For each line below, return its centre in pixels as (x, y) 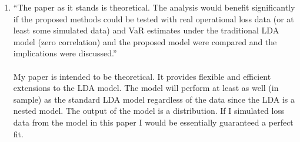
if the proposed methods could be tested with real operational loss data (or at (154, 18)
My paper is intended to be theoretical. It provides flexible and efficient (142, 76)
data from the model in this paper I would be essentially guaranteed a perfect (153, 122)
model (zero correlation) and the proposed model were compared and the (145, 41)
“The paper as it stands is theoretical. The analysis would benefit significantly (154, 7)
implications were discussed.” (65, 53)
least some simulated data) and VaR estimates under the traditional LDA (146, 30)
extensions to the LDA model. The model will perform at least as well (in (146, 88)
